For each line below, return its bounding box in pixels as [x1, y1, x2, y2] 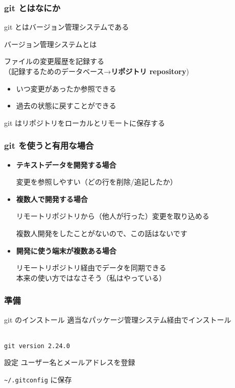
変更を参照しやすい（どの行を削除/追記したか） [16, 176, 177, 187]
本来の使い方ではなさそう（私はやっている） [16, 272, 167, 283]
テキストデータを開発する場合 [16, 159, 116, 170]
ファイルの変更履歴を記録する [4, 56, 104, 66]
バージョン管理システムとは [4, 38, 97, 49]
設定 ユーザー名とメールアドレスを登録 [4, 357, 135, 368]
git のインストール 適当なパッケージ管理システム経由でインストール [4, 314, 231, 325]
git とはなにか [4, 1, 61, 14]
